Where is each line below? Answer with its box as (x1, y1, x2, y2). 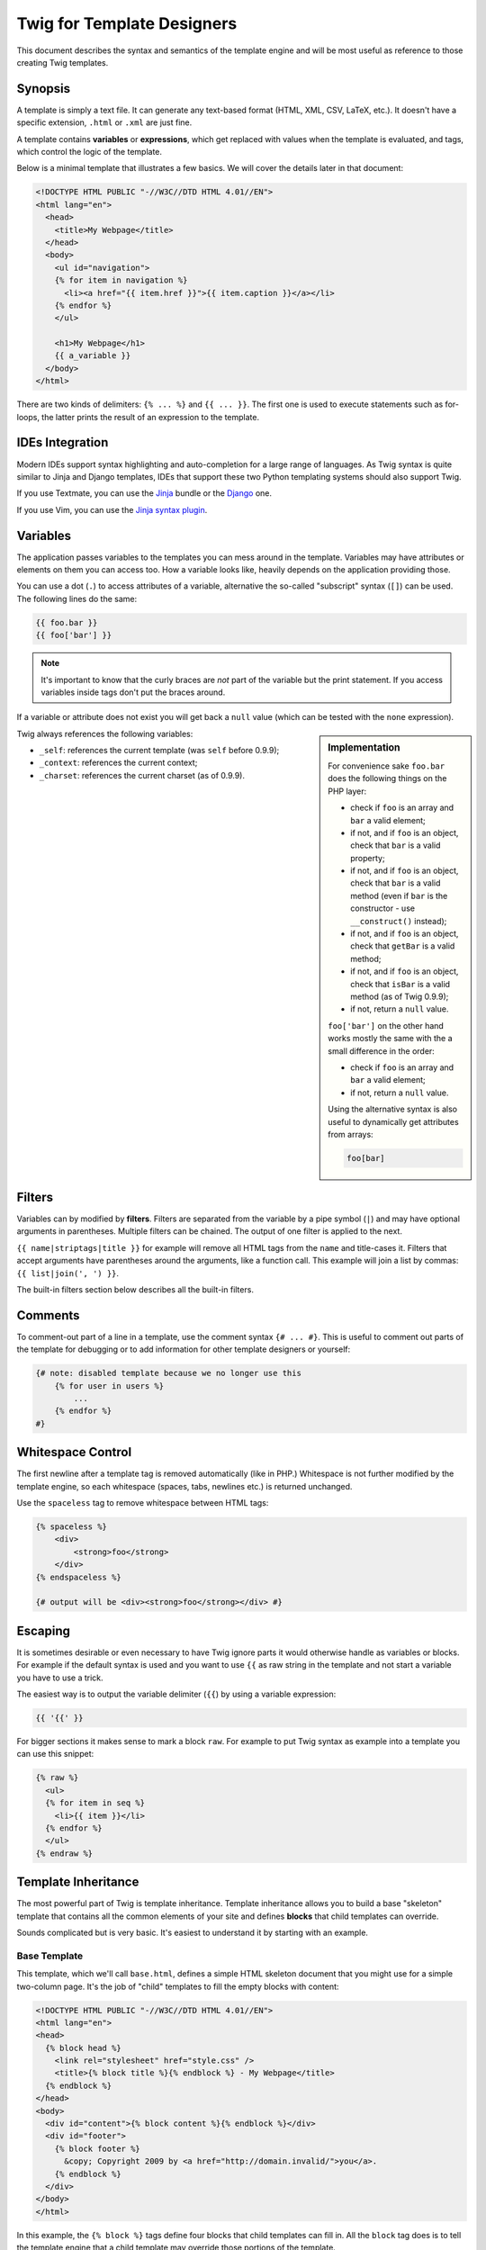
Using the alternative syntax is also (328, 1103, 458, 1115)
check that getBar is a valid (350, 940, 455, 951)
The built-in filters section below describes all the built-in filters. (16, 1283, 254, 1295)
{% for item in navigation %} (54, 275, 188, 285)
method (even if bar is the (350, 890, 448, 901)
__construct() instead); (350, 915, 447, 926)
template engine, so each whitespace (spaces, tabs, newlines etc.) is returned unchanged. (16, 1480, 353, 1491)
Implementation (328, 741, 400, 753)
